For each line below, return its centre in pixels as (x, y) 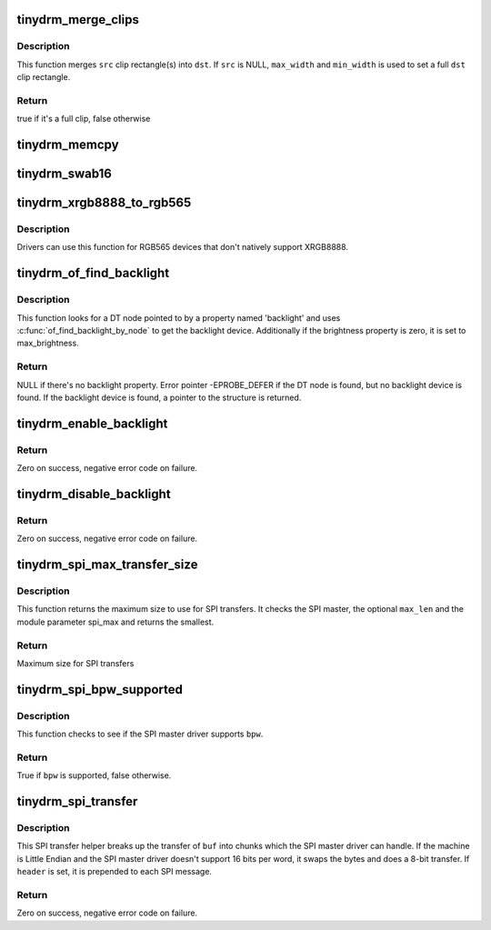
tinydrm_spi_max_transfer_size (107, 565)
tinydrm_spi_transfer (77, 801)
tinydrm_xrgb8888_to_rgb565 (104, 203)
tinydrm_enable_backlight (92, 423)
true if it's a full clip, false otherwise (84, 119)
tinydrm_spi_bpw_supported (100, 690)
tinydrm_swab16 (65, 174)
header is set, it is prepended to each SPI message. (115, 872)
